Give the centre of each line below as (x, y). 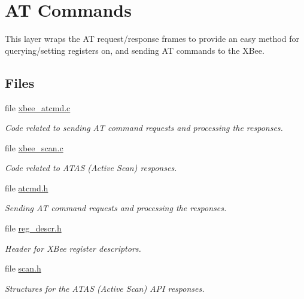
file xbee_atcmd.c (38, 107)
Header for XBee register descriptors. (73, 248)
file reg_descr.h (33, 228)
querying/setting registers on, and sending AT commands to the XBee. (135, 50)
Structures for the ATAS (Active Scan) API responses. (105, 288)
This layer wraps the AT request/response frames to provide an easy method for (152, 39)
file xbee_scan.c (34, 147)
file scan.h (23, 268)
